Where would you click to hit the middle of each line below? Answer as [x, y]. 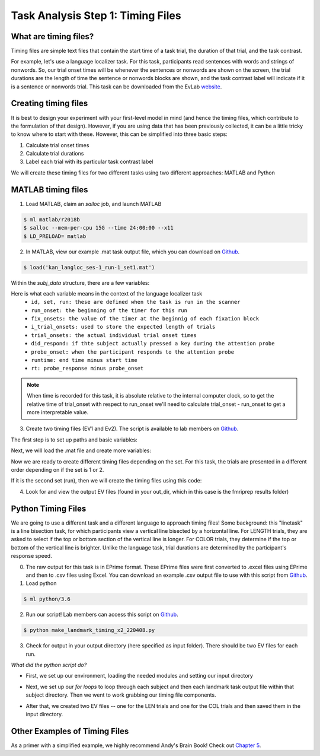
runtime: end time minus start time [84, 360]
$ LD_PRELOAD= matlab [55, 236]
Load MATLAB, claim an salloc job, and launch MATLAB [94, 204]
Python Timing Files [49, 508]
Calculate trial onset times [57, 145]
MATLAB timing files [49, 190]
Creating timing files [49, 104]
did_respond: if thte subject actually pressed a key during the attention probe [153, 344]
